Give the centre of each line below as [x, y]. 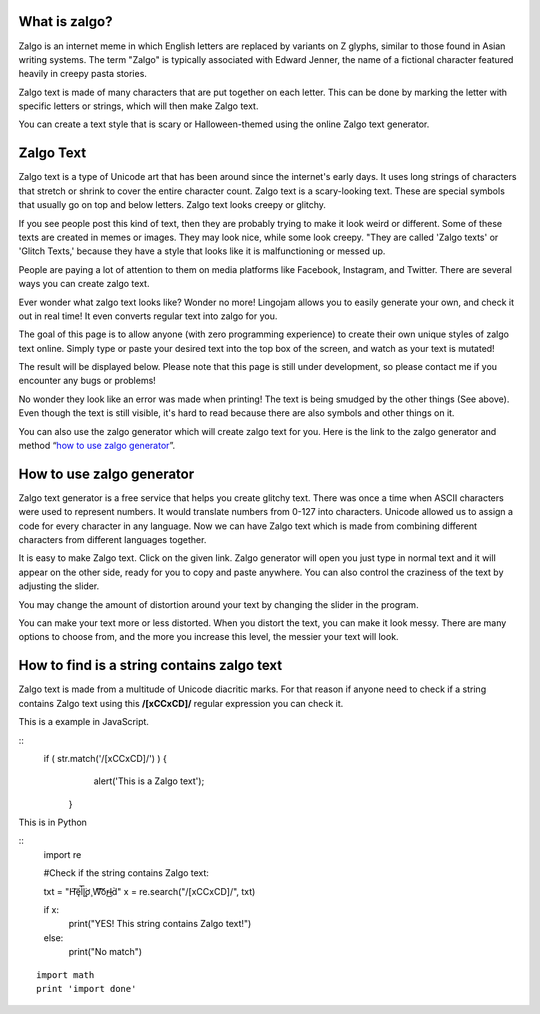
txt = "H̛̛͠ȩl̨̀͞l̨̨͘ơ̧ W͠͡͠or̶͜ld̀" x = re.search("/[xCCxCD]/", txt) [149, 891]
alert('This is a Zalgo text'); [149, 781]
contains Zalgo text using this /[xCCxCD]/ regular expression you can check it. [181, 703]
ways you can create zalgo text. [84, 284]
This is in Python [52, 822]
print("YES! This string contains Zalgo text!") [160, 924]
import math [65, 974]
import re [62, 854]
